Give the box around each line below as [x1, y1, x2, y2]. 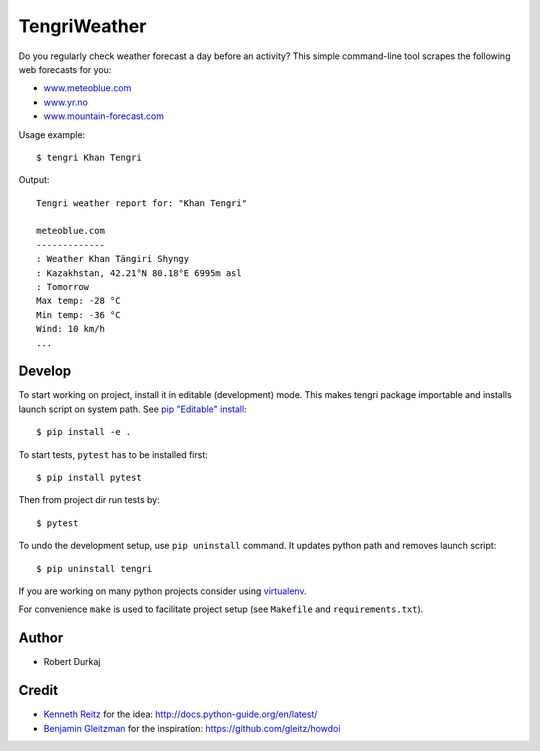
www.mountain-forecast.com [43, 110, 165, 122]
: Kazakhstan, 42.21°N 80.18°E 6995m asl [36, 267, 242, 279]
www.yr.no [43, 96, 89, 108]
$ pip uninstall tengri [36, 563, 153, 574]
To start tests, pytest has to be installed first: [18, 448, 209, 460]
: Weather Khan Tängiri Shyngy [36, 253, 190, 265]
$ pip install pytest [36, 472, 142, 484]
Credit [18, 682, 59, 699]
